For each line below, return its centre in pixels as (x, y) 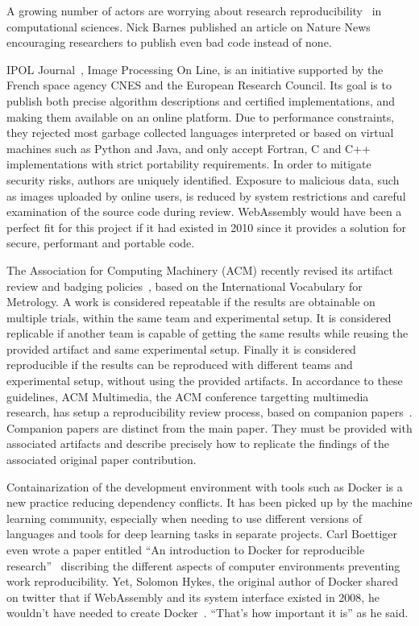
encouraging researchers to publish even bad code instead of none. (169, 42)
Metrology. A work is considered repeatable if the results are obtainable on (191, 302)
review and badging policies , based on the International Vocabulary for (185, 286)
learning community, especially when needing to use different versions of (185, 518)
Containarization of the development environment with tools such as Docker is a (205, 486)
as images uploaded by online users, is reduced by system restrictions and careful (206, 195)
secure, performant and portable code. (101, 243)
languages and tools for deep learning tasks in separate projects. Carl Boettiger (202, 534)
